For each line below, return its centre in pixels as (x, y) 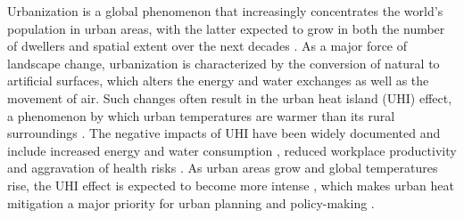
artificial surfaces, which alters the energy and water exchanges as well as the (218, 81)
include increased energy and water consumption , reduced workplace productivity (232, 150)
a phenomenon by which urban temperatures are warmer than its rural (201, 115)
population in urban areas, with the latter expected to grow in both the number (226, 28)
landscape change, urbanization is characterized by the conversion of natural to (224, 63)
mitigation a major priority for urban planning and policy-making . (191, 202)
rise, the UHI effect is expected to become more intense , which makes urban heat (231, 185)
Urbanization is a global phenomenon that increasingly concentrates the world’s (225, 11)
